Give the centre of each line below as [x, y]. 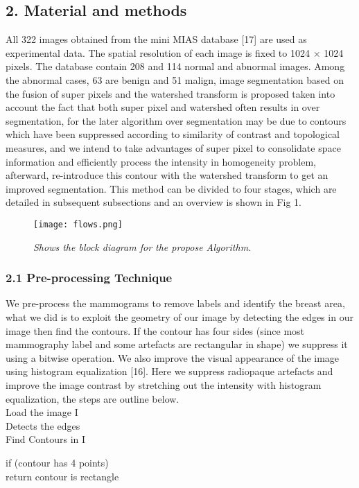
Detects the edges [43, 425]
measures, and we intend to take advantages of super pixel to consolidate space [173, 147]
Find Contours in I [46, 439]
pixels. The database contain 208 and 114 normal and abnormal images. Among [175, 66]
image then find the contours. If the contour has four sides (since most [155, 330]
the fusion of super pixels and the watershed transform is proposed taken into [170, 93]
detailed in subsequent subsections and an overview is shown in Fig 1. [154, 202]
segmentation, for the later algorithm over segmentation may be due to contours [176, 120]
